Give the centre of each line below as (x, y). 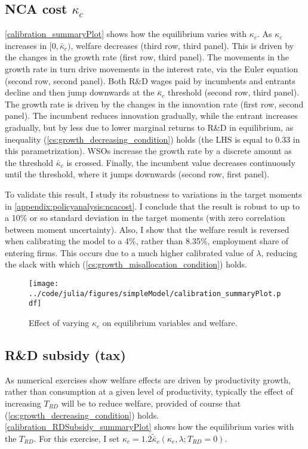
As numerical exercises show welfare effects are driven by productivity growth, (148, 379)
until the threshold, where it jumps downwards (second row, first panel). (137, 174)
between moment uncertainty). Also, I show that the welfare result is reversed (147, 229)
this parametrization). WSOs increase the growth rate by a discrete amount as (148, 151)
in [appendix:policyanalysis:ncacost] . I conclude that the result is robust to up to (153, 206)
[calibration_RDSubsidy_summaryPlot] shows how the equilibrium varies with (150, 427)
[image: (44, 284)
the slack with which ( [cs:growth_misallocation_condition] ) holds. (126, 264)
